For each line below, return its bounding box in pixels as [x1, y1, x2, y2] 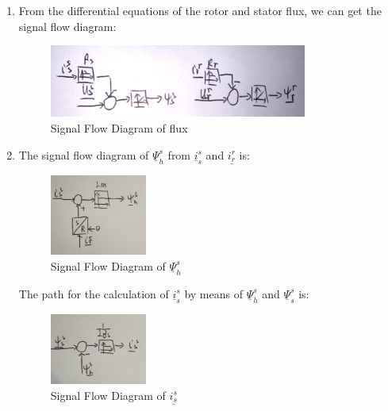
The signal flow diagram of [18, 146, 149, 163]
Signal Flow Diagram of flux [50, 120, 188, 136]
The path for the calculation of [18, 285, 169, 302]
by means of [184, 285, 243, 302]
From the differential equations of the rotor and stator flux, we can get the [18, 2, 382, 18]
